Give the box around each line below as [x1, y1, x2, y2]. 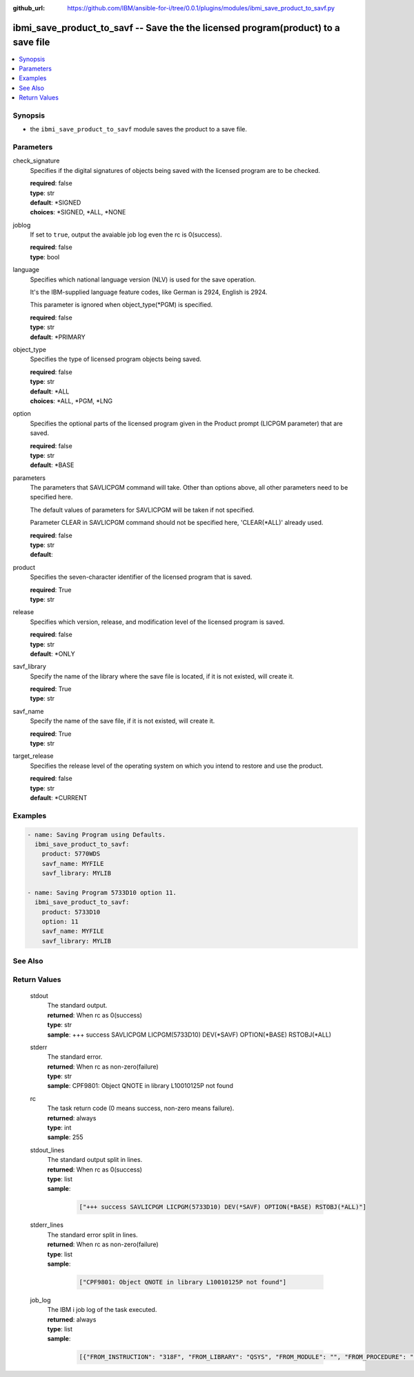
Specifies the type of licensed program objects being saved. [30, 355, 201, 363]
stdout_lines [30, 1145, 65, 1154]
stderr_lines [30, 1221, 63, 1229]
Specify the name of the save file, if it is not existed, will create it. [30, 717, 215, 726]
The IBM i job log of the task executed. [47, 1306, 157, 1314]
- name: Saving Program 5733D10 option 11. [27, 889, 177, 896]
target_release [12, 752, 55, 760]
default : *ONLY [30, 649, 75, 658]
